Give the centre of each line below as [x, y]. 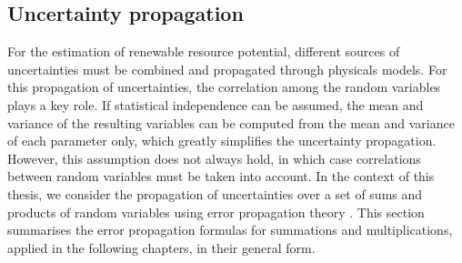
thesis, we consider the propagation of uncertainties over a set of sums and [215, 193]
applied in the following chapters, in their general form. [161, 247]
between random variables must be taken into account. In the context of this [221, 176]
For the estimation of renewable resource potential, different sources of [204, 51]
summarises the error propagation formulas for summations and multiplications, [230, 230]
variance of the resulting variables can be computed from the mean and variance [231, 122]
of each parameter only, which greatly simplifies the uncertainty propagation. [222, 141]
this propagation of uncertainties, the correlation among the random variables [224, 87]
